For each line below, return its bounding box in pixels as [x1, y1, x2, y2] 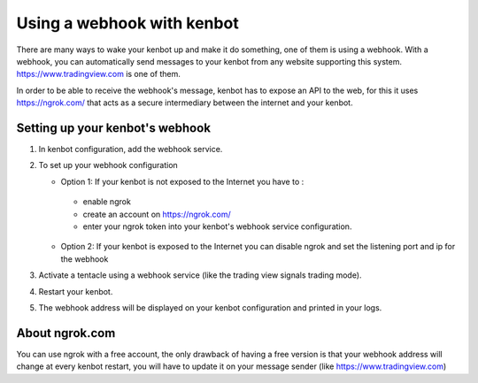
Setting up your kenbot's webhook [16, 120, 212, 135]
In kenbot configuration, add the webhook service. [38, 144, 223, 155]
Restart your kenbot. [38, 286, 113, 296]
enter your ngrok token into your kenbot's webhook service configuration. [82, 221, 352, 232]
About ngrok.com [16, 326, 116, 341]
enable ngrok [82, 196, 132, 207]
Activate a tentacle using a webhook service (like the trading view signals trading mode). [38, 270, 362, 280]
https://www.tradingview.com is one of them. [16, 69, 181, 80]
